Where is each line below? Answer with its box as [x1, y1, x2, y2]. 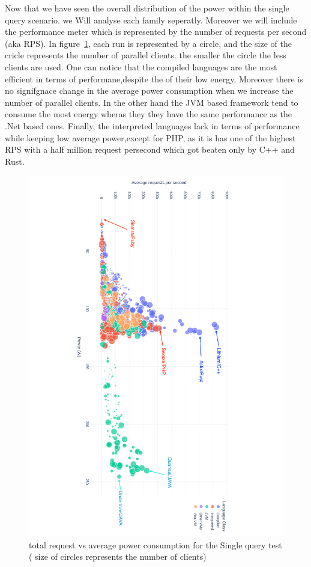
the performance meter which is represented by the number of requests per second [5, 25, 307, 38]
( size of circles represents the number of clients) [29, 550, 207, 563]
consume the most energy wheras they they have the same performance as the [5, 108, 292, 120]
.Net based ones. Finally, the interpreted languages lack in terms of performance [5, 119, 300, 132]
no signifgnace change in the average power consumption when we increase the [5, 84, 294, 97]
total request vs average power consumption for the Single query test [29, 538, 282, 551]
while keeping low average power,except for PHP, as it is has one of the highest [5, 131, 296, 144]
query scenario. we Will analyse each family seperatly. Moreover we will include [5, 13, 297, 26]
